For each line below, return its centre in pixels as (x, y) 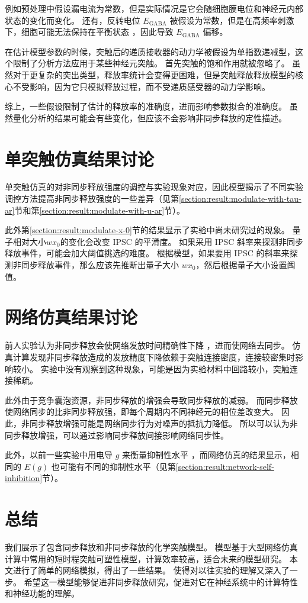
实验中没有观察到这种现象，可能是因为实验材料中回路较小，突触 (165, 368)
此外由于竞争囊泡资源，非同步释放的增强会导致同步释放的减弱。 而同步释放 (151, 400)
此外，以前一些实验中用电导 (59, 455)
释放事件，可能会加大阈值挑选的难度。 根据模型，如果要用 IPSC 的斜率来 (147, 253)
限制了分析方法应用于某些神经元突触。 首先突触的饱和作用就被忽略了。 (151, 63)
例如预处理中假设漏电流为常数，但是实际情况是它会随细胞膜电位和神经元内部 (154, 8)
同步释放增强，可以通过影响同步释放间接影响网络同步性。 (117, 435)
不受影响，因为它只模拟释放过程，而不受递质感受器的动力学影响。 (141, 86)
